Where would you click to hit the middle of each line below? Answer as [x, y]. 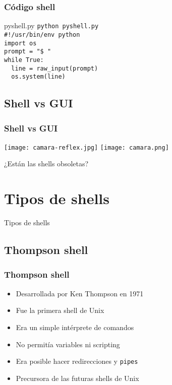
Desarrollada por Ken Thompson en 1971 [80, 293]
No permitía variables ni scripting [68, 344]
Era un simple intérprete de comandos [75, 327]
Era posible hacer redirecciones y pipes [77, 361]
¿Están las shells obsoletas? [46, 164]
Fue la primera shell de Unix [60, 310]
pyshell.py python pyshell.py [51, 25]
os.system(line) [38, 77]
